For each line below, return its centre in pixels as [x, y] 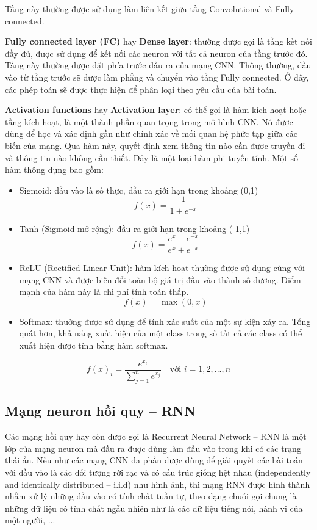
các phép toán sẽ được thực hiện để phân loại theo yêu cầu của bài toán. [141, 89]
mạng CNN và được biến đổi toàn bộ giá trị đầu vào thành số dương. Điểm [160, 279]
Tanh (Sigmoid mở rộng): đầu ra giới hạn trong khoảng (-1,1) [134, 229]
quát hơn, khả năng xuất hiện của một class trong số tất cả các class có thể [161, 333]
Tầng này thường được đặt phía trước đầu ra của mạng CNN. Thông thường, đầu [158, 65]
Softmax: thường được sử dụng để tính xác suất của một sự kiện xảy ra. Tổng [165, 321]
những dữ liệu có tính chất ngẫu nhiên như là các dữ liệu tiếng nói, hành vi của [154, 508]
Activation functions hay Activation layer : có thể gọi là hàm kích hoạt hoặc [156, 110]
